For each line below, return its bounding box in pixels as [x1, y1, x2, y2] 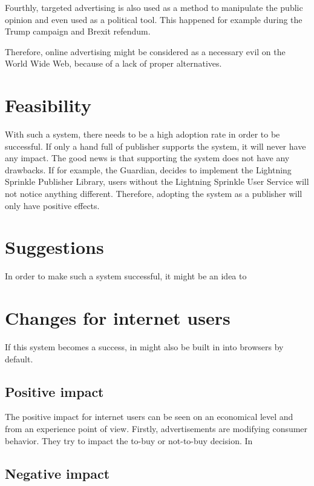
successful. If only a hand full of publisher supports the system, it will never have [5, 139, 306, 152]
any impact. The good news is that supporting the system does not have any [5, 151, 290, 164]
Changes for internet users [5, 305, 231, 330]
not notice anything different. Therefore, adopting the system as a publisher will [5, 187, 303, 200]
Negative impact [5, 464, 110, 482]
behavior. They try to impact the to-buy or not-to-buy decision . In [5, 434, 253, 447]
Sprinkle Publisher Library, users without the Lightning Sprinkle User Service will [5, 175, 309, 188]
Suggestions [5, 235, 104, 259]
